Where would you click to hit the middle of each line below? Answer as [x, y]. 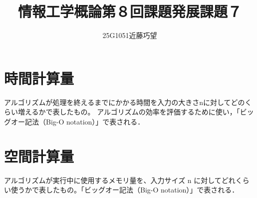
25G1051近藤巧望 [130, 35]
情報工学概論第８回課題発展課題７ [129, 11]
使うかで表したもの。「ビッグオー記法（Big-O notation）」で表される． [125, 190]
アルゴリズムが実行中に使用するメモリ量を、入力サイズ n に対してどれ [120, 180]
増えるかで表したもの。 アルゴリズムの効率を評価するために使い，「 [129, 112]
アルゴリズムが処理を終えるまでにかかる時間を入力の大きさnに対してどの [125, 102]
